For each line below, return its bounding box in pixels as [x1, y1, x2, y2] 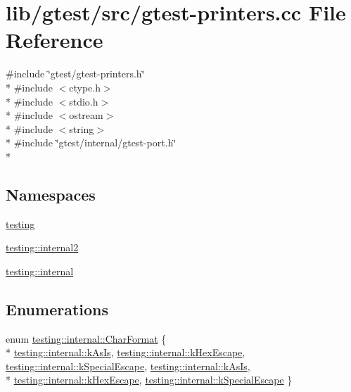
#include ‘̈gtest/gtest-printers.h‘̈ [6, 66, 145, 81]
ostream [69, 108, 103, 122]
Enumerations [6, 298, 109, 320]
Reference [6, 25, 103, 54]
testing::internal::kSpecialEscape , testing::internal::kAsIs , [6, 358, 250, 373]
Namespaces [6, 183, 96, 205]
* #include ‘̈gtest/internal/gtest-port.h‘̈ [6, 135, 177, 150]
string [69, 121, 94, 136]
